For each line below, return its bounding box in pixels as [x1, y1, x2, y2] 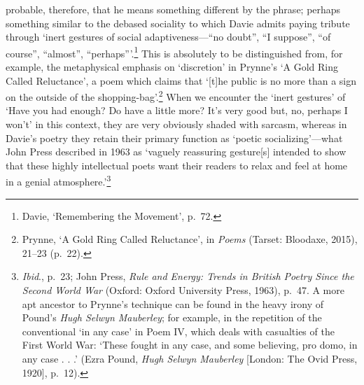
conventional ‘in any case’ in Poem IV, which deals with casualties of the [22, 323, 335, 338]
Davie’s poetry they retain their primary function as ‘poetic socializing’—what [6, 130, 343, 145]
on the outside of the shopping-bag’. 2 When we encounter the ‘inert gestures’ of [6, 87, 346, 104]
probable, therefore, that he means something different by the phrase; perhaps [6, 2, 341, 16]
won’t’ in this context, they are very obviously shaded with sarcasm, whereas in [6, 117, 347, 132]
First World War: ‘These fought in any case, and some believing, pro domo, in [22, 337, 358, 352]
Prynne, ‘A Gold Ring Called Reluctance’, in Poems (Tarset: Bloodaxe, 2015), [22, 232, 358, 246]
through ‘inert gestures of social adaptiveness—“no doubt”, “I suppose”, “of [6, 29, 331, 44]
